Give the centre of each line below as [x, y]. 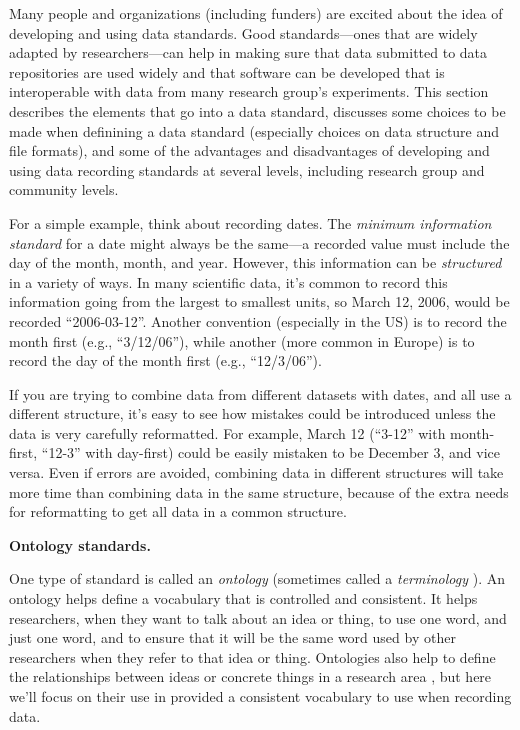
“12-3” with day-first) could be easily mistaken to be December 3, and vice [270, 452]
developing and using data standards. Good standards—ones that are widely [243, 32]
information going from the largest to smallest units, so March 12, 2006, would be [259, 301]
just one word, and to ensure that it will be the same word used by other [232, 637]
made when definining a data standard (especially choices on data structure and [254, 130]
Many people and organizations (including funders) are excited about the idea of [256, 13]
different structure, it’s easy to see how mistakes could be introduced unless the [252, 413]
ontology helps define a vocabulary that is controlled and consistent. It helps [243, 598]
